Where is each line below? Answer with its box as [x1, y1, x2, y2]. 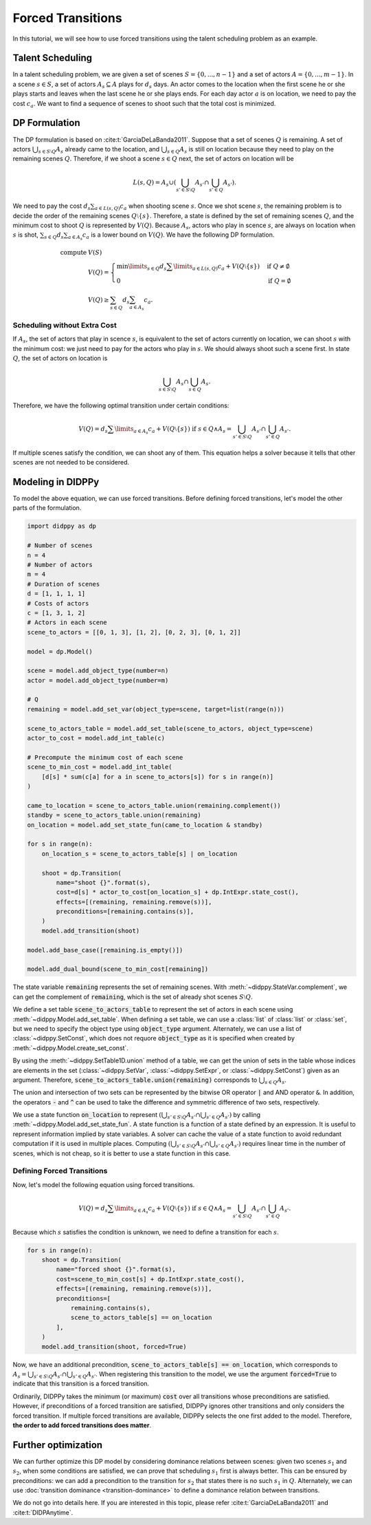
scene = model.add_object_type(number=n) [27, 667, 169, 674]
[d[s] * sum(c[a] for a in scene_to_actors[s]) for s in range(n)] [41, 773, 274, 780]
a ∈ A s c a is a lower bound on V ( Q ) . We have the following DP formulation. [67, 231, 275, 242]
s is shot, [12, 231, 39, 239]
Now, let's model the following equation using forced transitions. [12, 1180, 195, 1188]
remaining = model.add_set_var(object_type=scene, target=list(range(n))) [27, 705, 285, 713]
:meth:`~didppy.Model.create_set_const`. [12, 1043, 128, 1052]
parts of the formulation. [12, 504, 82, 512]
